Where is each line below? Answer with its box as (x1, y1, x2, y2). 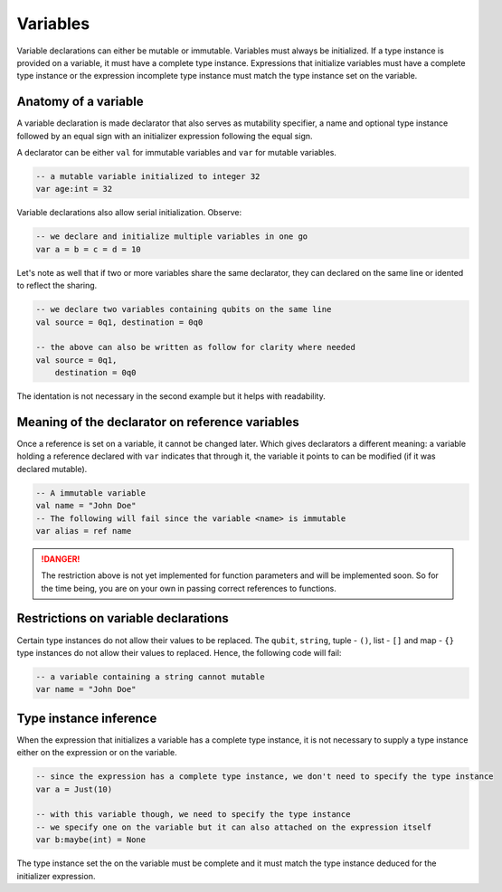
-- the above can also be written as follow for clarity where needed (35, 342, 356, 353)
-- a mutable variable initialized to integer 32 (35, 172, 260, 181)
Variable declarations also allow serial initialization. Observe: (16, 207, 242, 218)
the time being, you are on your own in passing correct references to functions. (41, 583, 336, 593)
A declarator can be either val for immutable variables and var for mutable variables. (16, 147, 336, 158)
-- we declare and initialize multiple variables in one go (35, 232, 308, 242)
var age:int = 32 (35, 184, 113, 195)
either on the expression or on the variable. (16, 747, 178, 758)
